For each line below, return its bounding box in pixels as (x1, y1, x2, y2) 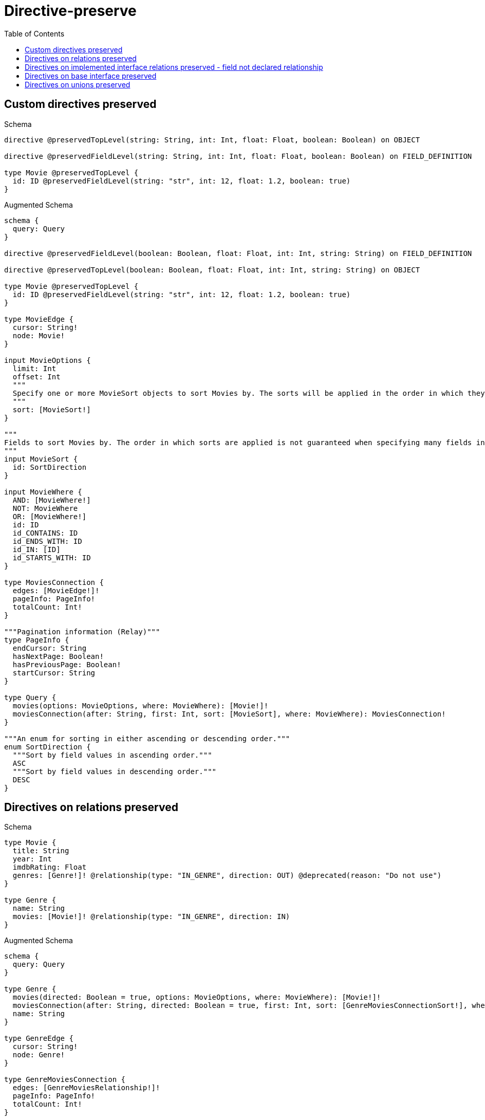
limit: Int (12, 364, 57, 373)
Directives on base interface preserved (25, 71, 157, 80)
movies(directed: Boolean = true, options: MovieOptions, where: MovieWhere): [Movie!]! (12, 993, 381, 1002)
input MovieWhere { (4, 487, 82, 496)
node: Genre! (12, 1051, 65, 1059)
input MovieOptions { (4, 356, 91, 364)
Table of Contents (4, 29, 65, 38)
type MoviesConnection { (4, 578, 104, 586)
